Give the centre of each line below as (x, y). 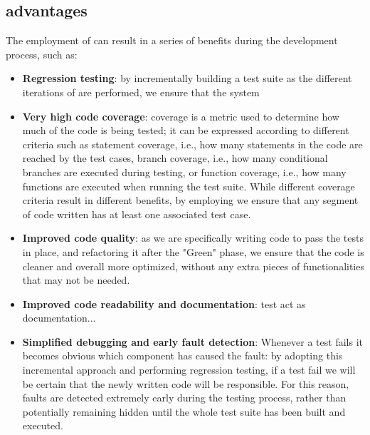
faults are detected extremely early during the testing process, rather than (184, 398)
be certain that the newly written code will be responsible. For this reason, (186, 383)
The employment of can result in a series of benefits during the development (172, 40)
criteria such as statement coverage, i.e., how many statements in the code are (192, 144)
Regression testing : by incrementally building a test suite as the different (187, 78)
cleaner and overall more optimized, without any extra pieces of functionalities (193, 266)
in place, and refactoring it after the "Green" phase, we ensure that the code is (193, 251)
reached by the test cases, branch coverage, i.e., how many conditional (175, 158)
